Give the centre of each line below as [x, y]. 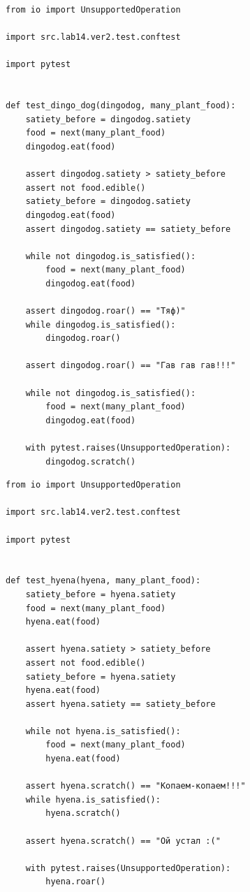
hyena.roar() [76, 882]
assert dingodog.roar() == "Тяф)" [105, 311]
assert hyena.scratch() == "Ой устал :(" [123, 841]
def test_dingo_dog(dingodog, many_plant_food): [121, 106]
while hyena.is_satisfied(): [93, 799]
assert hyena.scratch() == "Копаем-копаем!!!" [135, 786]
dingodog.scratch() [91, 461]
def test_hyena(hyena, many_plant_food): [103, 581]
